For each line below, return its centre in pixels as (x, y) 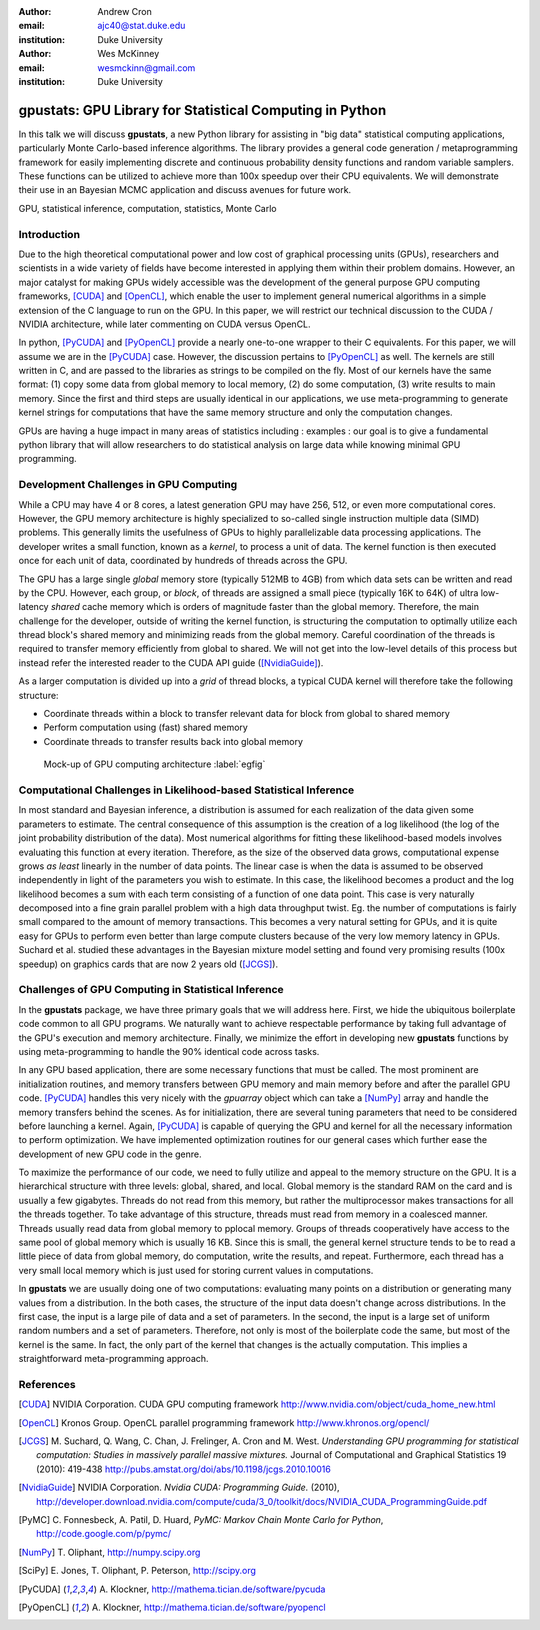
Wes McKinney (128, 54)
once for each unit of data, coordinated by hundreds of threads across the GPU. (183, 561)
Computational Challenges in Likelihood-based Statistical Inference (186, 790)
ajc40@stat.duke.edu (141, 26)
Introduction (49, 234)
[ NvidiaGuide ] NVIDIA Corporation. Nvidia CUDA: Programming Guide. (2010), (179, 1487)
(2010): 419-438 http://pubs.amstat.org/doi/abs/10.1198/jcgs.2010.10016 (184, 1469)
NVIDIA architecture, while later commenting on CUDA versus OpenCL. (164, 324)
